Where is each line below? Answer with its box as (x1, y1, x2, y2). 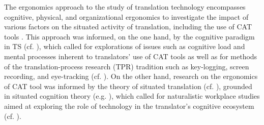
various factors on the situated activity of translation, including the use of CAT (4, 21, 252, 32)
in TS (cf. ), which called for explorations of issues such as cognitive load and (4, 41, 245, 52)
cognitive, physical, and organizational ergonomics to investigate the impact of (4, 11, 249, 22)
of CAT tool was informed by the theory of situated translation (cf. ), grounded (4, 80, 252, 91)
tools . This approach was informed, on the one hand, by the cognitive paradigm (4, 31, 255, 41)
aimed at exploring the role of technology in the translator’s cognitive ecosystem (4, 100, 254, 111)
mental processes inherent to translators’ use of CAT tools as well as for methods (4, 51, 257, 61)
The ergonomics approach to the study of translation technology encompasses (4, 2, 246, 12)
